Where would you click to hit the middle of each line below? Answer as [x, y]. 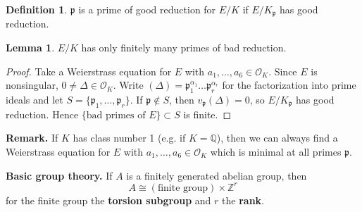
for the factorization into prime [289, 85]
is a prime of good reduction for [147, 9]
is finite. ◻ [207, 114]
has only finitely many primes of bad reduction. [184, 48]
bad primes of [116, 115]
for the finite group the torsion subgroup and [108, 200]
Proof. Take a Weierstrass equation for [89, 71]
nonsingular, [32, 85]
